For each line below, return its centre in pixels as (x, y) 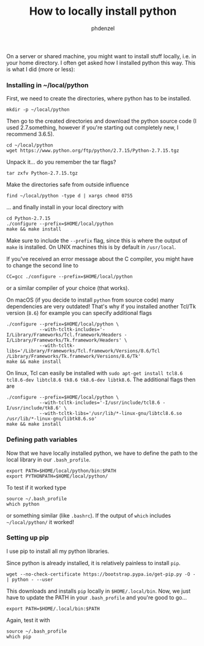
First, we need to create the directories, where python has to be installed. (99, 99)
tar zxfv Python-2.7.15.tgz (42, 173)
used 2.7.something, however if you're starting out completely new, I (93, 127)
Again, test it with (28, 620)
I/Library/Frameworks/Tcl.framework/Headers (64, 335)
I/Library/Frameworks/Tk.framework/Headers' (64, 340)
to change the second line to (42, 265)
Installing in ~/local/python (47, 85)
